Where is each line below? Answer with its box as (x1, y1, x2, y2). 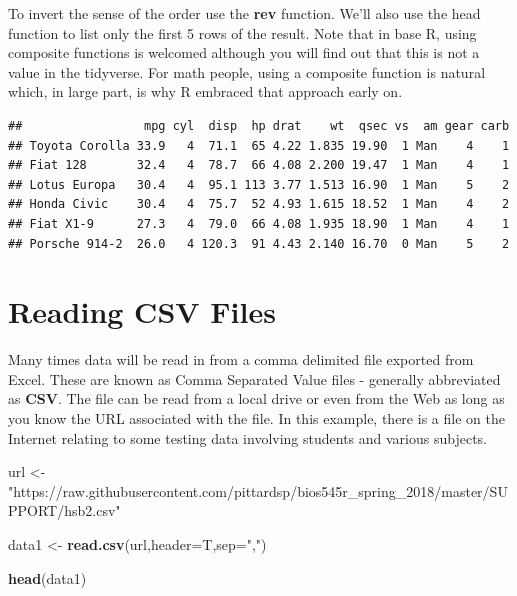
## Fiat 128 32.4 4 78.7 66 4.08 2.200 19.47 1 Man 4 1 (8, 158, 510, 173)
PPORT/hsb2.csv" (8, 500, 121, 521)
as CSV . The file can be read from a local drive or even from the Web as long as (8, 388, 505, 409)
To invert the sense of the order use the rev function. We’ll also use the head (8, 3, 481, 23)
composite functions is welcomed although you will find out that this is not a (8, 42, 480, 63)
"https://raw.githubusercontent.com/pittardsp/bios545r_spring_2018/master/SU (8, 480, 508, 501)
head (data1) (8, 567, 87, 588)
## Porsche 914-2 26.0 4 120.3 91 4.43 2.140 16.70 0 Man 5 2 (8, 236, 510, 251)
